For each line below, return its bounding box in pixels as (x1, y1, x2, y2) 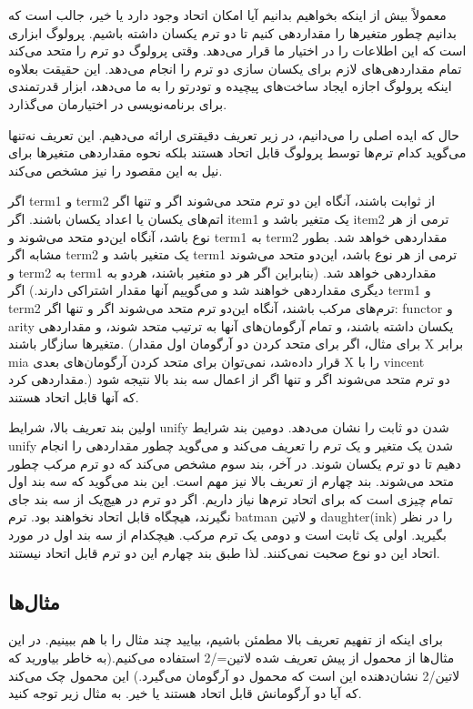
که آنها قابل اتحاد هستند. (8, 387, 139, 406)
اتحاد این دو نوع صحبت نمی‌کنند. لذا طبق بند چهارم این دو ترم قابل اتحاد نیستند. (8, 542, 440, 562)
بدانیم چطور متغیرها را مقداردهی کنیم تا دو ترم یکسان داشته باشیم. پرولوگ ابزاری (8, 23, 457, 42)
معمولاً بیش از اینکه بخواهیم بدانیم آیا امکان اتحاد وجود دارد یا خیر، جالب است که (8, 5, 447, 24)
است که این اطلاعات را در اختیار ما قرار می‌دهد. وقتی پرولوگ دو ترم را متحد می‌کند (8, 41, 467, 60)
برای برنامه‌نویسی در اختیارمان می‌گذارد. (8, 94, 227, 113)
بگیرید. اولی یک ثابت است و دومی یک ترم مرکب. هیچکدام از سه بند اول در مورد (8, 525, 447, 544)
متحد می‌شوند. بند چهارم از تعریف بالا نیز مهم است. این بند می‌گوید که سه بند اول (8, 471, 455, 491)
